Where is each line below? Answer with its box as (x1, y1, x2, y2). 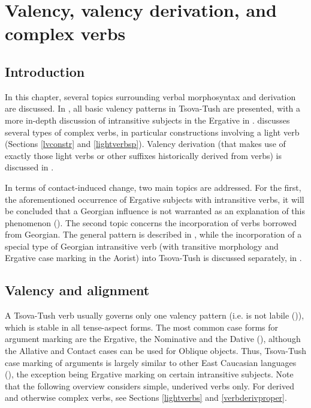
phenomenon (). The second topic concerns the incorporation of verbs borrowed (5, 216, 297, 229)
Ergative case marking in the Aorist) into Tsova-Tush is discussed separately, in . (5, 251, 302, 264)
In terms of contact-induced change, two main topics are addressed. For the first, (5, 181, 301, 193)
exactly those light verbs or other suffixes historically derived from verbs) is (5, 149, 282, 161)
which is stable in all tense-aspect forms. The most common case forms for (5, 320, 279, 333)
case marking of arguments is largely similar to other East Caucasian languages (5, 356, 297, 368)
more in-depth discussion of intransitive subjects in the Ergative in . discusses (5, 113, 290, 126)
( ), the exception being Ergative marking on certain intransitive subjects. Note (5, 368, 294, 380)
